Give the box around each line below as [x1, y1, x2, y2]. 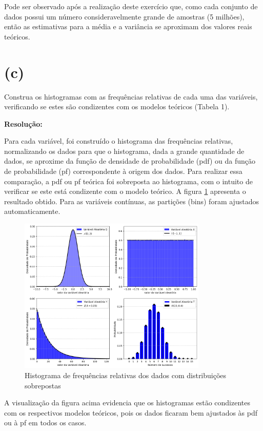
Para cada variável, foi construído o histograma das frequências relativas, [4, 135, 233, 146]
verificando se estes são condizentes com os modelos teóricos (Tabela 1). [4, 101, 230, 112]
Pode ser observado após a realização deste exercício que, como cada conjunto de [4, 1, 258, 11]
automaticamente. [4, 206, 60, 217]
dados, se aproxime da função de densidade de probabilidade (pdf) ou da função [4, 155, 255, 166]
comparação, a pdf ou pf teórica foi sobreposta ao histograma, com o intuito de [4, 175, 253, 186]
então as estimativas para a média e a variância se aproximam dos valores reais [4, 21, 252, 32]
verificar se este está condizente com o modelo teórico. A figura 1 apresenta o [4, 186, 246, 197]
